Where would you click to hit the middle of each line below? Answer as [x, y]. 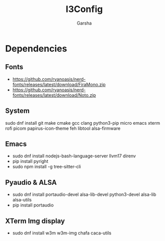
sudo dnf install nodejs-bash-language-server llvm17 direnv [74, 156]
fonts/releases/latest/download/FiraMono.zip [59, 84]
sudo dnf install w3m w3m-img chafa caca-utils [62, 233]
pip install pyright [30, 161]
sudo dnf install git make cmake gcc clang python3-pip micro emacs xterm [83, 123]
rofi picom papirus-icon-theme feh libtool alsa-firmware [63, 128]
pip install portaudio [33, 205]
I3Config [84, 9]
